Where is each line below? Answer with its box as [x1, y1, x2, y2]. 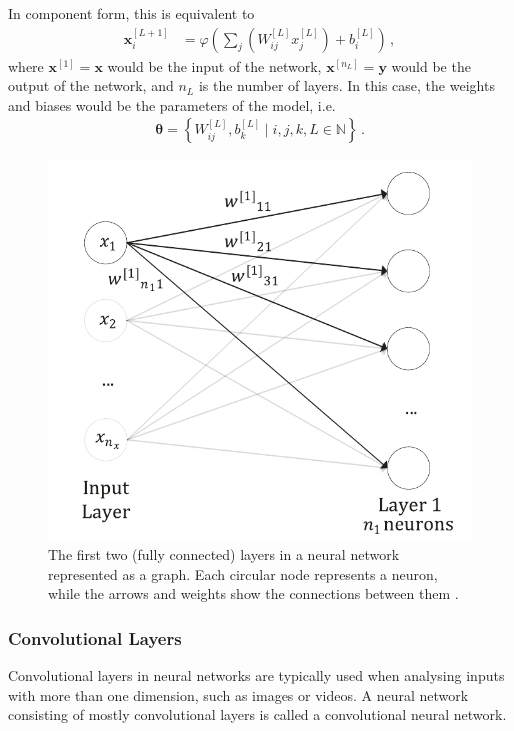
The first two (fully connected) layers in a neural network [48, 544, 400, 565]
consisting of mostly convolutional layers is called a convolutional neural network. [8, 704, 507, 725]
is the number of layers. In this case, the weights [198, 75, 495, 96]
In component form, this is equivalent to [8, 3, 255, 23]
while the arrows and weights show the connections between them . [48, 583, 459, 604]
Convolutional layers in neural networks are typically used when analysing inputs [8, 665, 505, 686]
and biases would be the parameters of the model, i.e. [8, 94, 336, 115]
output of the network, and [8, 75, 174, 96]
